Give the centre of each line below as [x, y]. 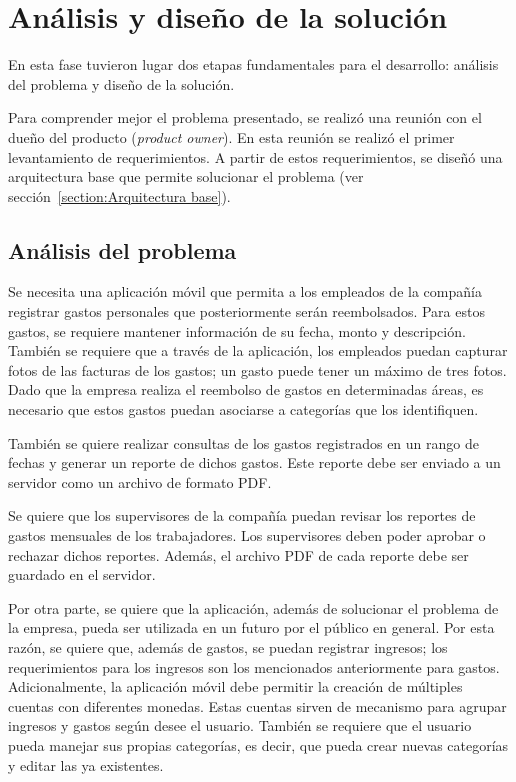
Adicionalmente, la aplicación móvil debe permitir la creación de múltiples [235, 686]
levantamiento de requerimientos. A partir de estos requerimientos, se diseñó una [255, 156]
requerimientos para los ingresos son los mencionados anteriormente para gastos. [254, 666]
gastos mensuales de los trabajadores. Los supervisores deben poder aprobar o [247, 535]
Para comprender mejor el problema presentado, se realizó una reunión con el [245, 117]
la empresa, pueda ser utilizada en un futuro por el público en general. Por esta [251, 627]
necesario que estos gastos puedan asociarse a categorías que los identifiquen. [243, 409]
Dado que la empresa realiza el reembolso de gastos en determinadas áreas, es [246, 389]
